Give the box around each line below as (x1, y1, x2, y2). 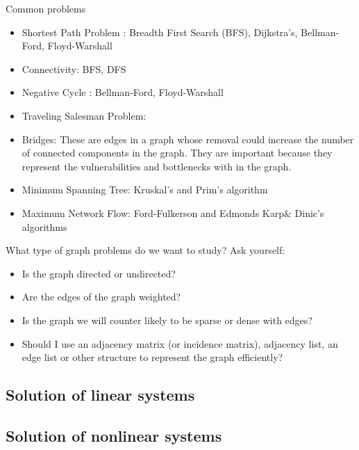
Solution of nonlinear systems (6, 424, 222, 446)
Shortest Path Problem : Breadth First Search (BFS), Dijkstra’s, (22, 24, 298, 39)
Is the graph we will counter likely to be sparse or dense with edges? (22, 312, 312, 327)
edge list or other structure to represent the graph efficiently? (22, 350, 283, 364)
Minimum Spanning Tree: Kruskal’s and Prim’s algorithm (22, 182, 268, 197)
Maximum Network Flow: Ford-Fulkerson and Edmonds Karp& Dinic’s (22, 205, 324, 220)
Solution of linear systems (6, 384, 195, 405)
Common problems (6, 1, 86, 15)
